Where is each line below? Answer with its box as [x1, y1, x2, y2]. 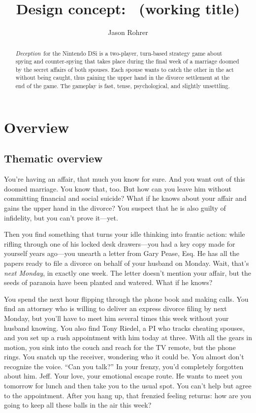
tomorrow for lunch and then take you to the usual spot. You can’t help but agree [4, 381, 252, 391]
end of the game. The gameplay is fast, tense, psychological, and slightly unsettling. [15, 82, 230, 90]
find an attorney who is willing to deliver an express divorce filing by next [4, 303, 227, 314]
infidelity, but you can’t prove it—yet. [4, 212, 118, 222]
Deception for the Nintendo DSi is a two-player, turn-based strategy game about [15, 49, 223, 57]
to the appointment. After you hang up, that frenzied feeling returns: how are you [4, 390, 251, 400]
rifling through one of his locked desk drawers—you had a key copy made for [4, 238, 235, 249]
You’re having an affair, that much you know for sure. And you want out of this [4, 174, 245, 184]
